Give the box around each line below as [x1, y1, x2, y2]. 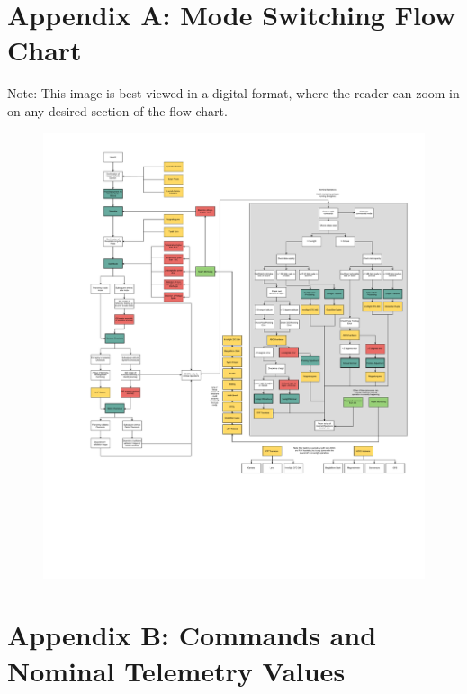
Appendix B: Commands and [7, 617, 377, 653]
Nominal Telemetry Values [7, 652, 346, 689]
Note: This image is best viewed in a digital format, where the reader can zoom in [7, 84, 460, 103]
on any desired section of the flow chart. [7, 101, 228, 120]
